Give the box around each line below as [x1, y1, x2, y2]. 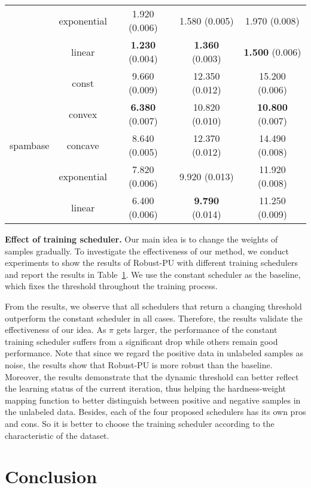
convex [69, 107, 97, 121]
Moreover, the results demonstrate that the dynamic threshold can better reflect [5, 370, 299, 383]
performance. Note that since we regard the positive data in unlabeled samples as [5, 347, 304, 359]
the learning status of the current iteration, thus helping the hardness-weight [5, 382, 286, 395]
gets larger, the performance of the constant [116, 323, 278, 336]
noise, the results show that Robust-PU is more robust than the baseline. [5, 358, 273, 371]
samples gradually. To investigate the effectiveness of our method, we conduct [5, 244, 289, 257]
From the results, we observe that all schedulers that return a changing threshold [5, 299, 302, 312]
